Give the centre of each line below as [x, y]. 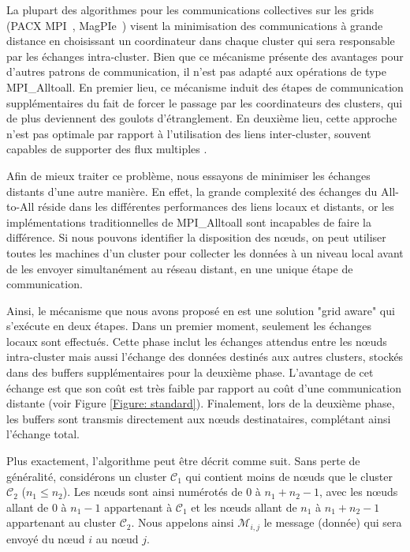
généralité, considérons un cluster [87, 476]
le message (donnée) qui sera [333, 522]
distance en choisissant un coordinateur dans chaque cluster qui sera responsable [201, 41]
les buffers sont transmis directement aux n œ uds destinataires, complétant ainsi [199, 418]
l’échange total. [43, 434]
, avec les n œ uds [358, 492]
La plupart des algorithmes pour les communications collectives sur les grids [190, 9]
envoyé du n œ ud [46, 538]
